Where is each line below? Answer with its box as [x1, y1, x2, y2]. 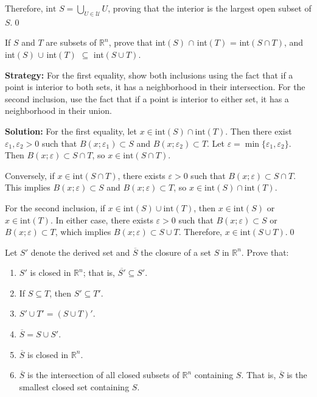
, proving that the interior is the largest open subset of [108, 2, 312, 14]
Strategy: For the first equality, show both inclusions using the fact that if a [5, 68, 293, 81]
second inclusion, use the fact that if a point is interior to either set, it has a [5, 92, 289, 105]
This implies [5, 181, 51, 194]
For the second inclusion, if [5, 201, 105, 214]
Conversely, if [5, 169, 55, 181]
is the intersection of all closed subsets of [27, 368, 179, 381]
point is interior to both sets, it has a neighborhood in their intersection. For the [5, 80, 305, 93]
